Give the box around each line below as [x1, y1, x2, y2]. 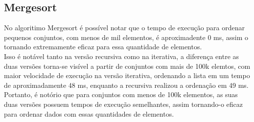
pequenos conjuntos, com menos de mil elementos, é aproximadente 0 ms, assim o [4, 32, 249, 42]
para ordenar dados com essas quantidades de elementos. [4, 108, 174, 119]
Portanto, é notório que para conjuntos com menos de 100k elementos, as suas [4, 89, 238, 100]
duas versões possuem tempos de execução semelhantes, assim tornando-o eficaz [4, 99, 243, 109]
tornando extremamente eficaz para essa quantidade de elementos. [4, 41, 202, 52]
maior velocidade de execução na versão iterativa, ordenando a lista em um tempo [4, 70, 250, 81]
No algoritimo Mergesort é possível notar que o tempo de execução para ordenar [4, 22, 245, 33]
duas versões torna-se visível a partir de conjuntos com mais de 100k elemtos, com [4, 61, 251, 71]
